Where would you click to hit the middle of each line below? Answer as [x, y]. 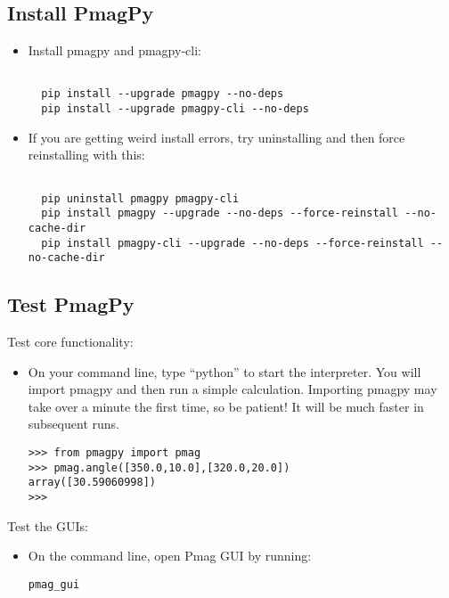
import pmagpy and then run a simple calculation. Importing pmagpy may [233, 389]
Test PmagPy [71, 304]
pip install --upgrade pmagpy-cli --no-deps [175, 109]
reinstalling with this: [86, 155]
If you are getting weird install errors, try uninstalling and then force [216, 137]
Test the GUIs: [48, 525]
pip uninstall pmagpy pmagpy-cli [140, 198]
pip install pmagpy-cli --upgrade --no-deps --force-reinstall [233, 243]
